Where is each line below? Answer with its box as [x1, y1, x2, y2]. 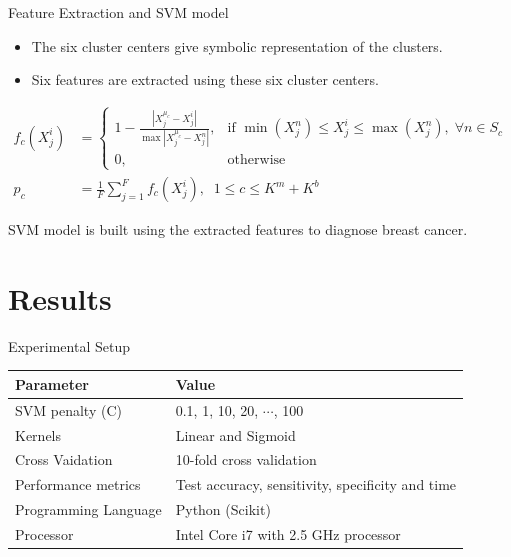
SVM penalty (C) [15, 399, 122, 420]
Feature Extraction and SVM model [8, 2, 229, 22]
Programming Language [15, 499, 162, 520]
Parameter [15, 373, 89, 394]
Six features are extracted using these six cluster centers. [31, 69, 379, 90]
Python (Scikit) [175, 499, 271, 520]
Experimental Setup [8, 335, 130, 356]
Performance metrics [15, 474, 141, 495]
